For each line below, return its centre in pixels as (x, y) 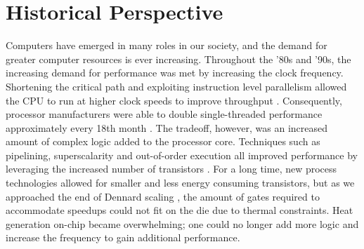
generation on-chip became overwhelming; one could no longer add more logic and (182, 223)
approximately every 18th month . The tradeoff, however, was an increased (167, 127)
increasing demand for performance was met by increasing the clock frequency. (175, 73)
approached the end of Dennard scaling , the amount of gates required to (163, 196)
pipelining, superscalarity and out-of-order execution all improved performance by (182, 155)
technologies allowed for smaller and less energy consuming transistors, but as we (180, 183)
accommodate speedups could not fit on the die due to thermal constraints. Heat (180, 210)
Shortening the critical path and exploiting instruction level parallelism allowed (176, 86)
